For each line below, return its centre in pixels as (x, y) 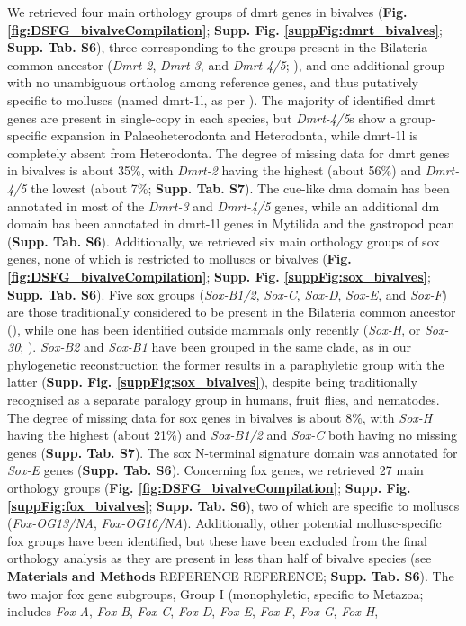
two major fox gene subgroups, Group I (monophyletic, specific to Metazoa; (215, 593)
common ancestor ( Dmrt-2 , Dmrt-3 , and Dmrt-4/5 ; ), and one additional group (226, 64)
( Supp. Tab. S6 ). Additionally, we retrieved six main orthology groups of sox (224, 241)
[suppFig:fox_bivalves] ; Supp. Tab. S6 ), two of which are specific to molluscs (233, 505)
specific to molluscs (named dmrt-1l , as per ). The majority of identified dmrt (221, 99)
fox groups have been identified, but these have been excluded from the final (217, 540)
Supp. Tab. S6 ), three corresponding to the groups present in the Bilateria (218, 47)
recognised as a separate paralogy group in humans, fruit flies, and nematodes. (224, 400)
